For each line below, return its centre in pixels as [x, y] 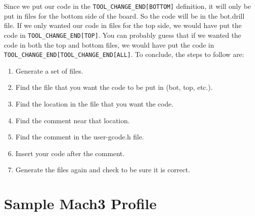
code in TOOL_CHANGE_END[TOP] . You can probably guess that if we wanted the [123, 35]
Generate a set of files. [49, 70]
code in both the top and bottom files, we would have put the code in [109, 44]
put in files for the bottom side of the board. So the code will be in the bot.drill [124, 15]
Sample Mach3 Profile [80, 203]
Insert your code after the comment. [70, 153]
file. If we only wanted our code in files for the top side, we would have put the [123, 25]
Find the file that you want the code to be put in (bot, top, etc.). [114, 87]
